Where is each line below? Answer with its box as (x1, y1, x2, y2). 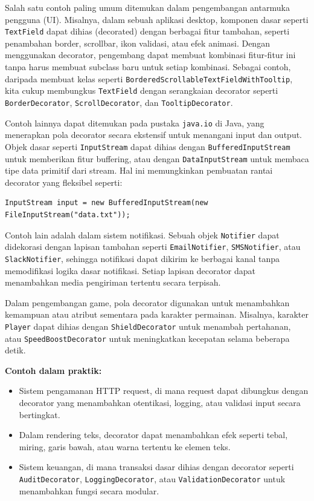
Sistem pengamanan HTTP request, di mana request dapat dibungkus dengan (19, 384, 309, 397)
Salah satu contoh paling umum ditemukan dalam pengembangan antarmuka (5, 1, 290, 13)
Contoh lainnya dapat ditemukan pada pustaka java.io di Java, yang (5, 116, 264, 129)
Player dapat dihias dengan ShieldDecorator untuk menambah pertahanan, (5, 319, 291, 332)
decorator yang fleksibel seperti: (5, 175, 123, 188)
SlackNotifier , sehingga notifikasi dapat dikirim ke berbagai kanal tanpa (5, 252, 280, 264)
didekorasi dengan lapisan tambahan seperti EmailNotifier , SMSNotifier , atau (5, 240, 301, 253)
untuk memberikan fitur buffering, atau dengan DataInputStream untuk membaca (5, 152, 309, 165)
